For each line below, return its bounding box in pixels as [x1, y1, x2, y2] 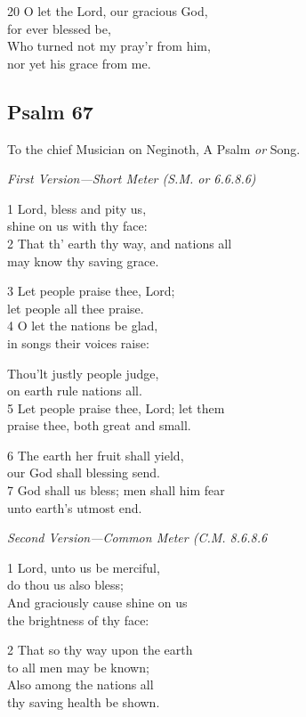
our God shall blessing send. [7, 463, 160, 482]
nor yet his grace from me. [7, 53, 151, 72]
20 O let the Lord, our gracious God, [7, 2, 208, 20]
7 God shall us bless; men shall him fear [7, 481, 225, 500]
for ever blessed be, [7, 19, 111, 37]
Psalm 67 [7, 97, 93, 125]
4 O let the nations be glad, [7, 316, 158, 335]
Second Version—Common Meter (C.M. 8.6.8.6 [7, 528, 268, 547]
